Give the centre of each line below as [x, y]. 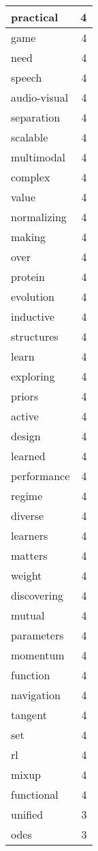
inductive [33, 316]
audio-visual [40, 97]
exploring [33, 376]
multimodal [38, 157]
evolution [33, 296]
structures [35, 336]
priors [25, 396]
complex [31, 177]
